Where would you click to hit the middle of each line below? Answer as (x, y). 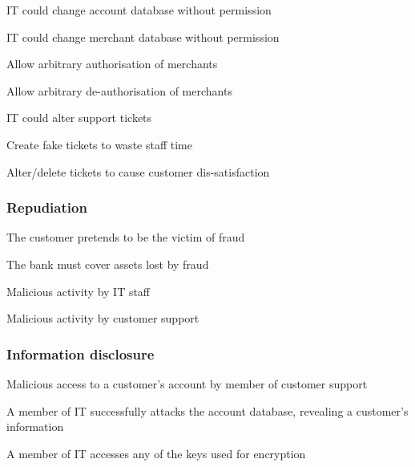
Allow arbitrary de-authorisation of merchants (119, 90)
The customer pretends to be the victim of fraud (126, 237)
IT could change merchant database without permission (143, 37)
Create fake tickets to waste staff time (99, 144)
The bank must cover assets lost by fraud (108, 264)
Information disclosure (81, 353)
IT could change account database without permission (139, 10)
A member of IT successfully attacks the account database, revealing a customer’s (207, 410)
